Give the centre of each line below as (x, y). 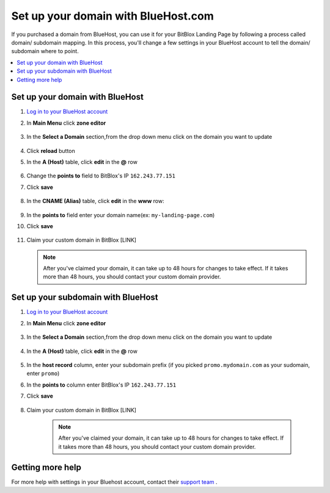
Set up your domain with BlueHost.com (112, 16)
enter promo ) (43, 374)
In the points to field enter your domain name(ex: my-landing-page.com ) (121, 215)
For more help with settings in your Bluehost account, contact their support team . (114, 482)
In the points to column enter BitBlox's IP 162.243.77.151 (101, 385)
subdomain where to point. (45, 51)
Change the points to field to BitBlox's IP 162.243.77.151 (101, 176)
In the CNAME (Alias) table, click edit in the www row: (95, 201)
